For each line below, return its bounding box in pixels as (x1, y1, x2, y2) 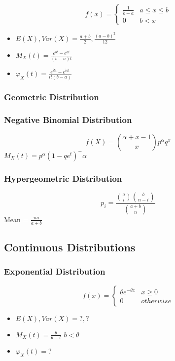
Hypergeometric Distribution (4, 172, 122, 184)
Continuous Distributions (4, 239, 136, 254)
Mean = (4, 214, 29, 224)
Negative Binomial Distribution (4, 114, 132, 126)
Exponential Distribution (4, 265, 105, 278)
